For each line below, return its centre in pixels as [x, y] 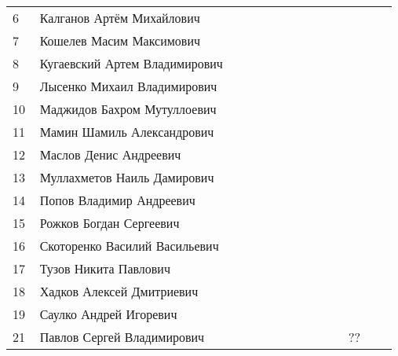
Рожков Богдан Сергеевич [110, 223]
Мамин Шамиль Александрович [127, 132]
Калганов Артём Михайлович [120, 18]
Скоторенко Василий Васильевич [129, 246]
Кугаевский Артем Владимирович [131, 63]
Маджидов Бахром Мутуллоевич [128, 109]
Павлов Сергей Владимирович [122, 337]
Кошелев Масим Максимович [120, 40]
